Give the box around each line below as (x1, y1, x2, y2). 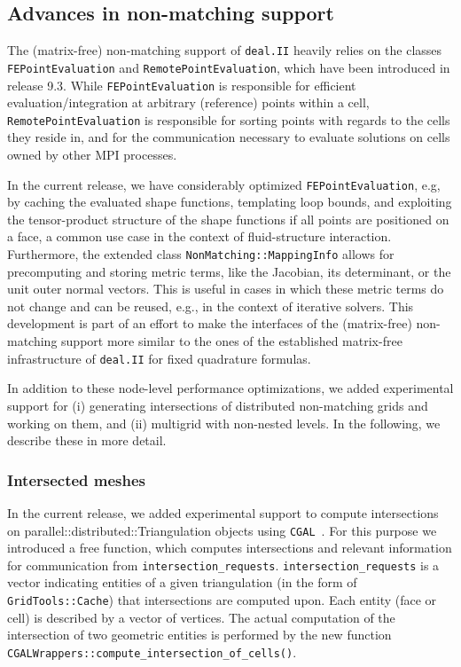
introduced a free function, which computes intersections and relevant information (7, 538, 452, 557)
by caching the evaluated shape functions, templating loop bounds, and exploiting (7, 192, 452, 211)
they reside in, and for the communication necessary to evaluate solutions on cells (7, 128, 450, 146)
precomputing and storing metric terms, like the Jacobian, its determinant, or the (7, 262, 451, 280)
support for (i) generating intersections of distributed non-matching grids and (7, 396, 428, 414)
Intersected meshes (7, 468, 146, 490)
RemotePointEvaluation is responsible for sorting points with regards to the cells (7, 110, 450, 129)
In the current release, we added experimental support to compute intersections (7, 503, 439, 522)
